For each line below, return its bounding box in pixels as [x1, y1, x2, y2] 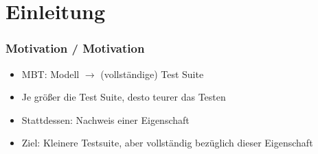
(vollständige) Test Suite [100, 66, 204, 81]
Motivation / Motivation [5, 40, 145, 57]
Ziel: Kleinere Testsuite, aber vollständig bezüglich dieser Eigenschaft [21, 136, 313, 150]
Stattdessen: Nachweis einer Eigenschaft [21, 112, 190, 127]
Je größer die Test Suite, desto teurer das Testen [21, 90, 226, 104]
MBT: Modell [21, 66, 80, 81]
